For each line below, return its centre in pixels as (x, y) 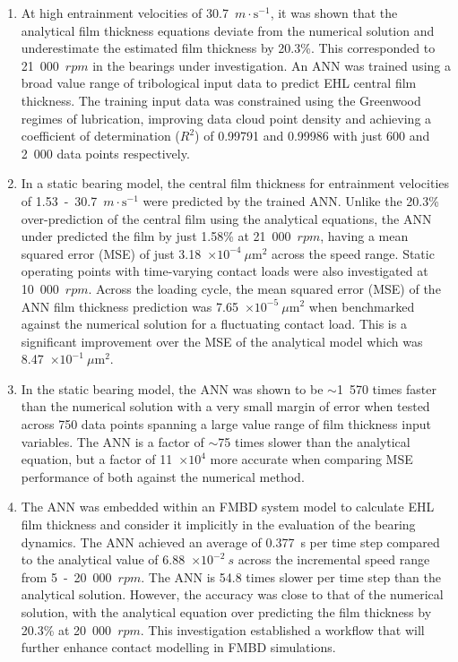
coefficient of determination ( (100, 136)
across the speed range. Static (353, 253)
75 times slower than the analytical (314, 441)
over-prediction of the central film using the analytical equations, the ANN (226, 218)
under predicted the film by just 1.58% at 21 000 (156, 236)
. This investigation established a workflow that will (282, 629)
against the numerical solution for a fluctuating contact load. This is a (214, 324)
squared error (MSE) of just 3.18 (111, 253)
